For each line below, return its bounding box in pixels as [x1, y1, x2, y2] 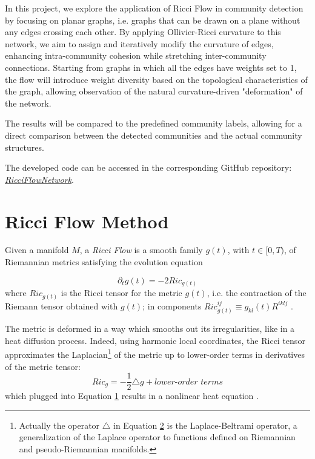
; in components [142, 299, 202, 312]
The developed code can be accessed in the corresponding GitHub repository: [5, 161, 292, 174]
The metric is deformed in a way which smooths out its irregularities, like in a [5, 322, 295, 335]
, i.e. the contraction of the [207, 286, 307, 299]
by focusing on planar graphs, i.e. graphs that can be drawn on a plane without [5, 13, 300, 26]
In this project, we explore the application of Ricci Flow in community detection [5, 2, 303, 14]
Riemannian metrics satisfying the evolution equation [5, 256, 203, 268]
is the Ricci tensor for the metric [61, 286, 182, 299]
